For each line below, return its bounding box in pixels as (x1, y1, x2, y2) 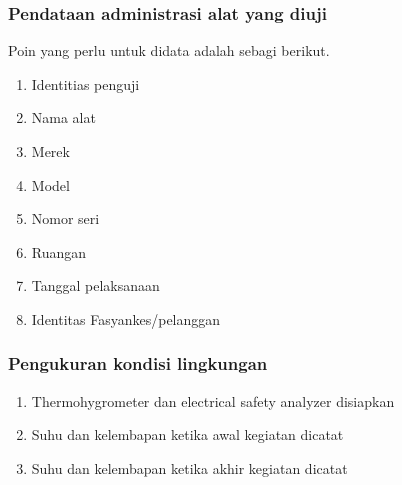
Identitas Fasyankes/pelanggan (31, 308, 221, 329)
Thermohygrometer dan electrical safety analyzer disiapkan (31, 390, 395, 411)
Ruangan (31, 241, 87, 262)
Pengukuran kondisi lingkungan (8, 351, 268, 376)
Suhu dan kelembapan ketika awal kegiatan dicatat (31, 424, 344, 445)
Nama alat (31, 107, 96, 128)
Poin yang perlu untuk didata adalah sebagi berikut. (8, 40, 330, 61)
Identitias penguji (31, 73, 140, 94)
